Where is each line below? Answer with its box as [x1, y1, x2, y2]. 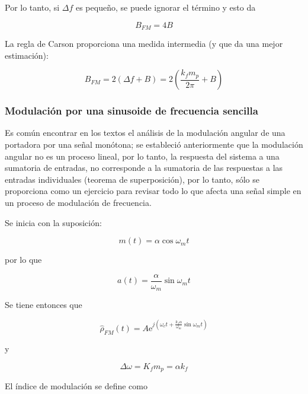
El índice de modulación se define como [5, 380, 147, 392]
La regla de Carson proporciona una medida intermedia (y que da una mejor [5, 37, 283, 50]
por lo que [5, 253, 42, 266]
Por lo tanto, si [5, 1, 60, 13]
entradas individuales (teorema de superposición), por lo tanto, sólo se [5, 173, 259, 185]
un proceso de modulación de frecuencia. [5, 196, 152, 209]
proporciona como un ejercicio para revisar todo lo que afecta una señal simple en [5, 185, 301, 197]
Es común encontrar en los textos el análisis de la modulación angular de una [5, 126, 285, 139]
